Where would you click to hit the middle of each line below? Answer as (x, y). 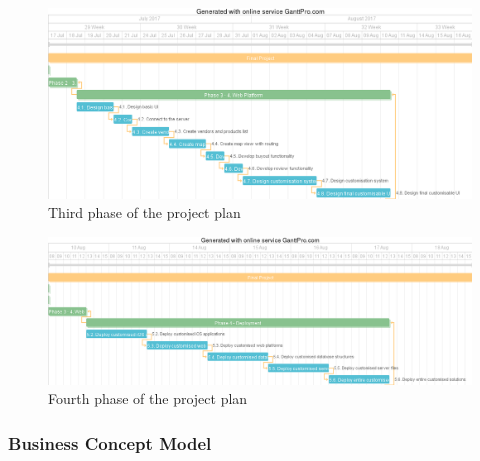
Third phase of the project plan (144, 212)
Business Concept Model (110, 442)
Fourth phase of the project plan (148, 398)
